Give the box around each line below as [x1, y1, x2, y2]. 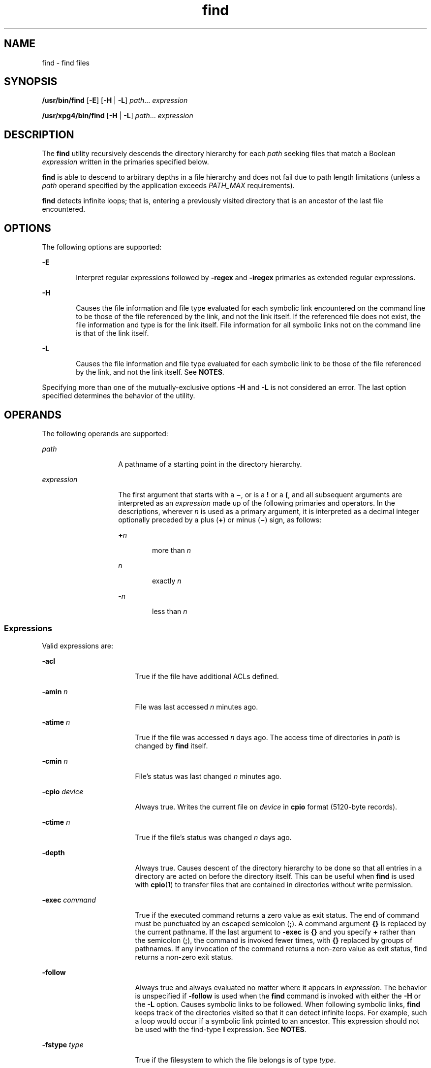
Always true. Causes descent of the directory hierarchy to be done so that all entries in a [135, 863, 422, 872]
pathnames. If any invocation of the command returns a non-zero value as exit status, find [135, 944, 427, 953]
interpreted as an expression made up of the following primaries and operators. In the [118, 498, 395, 507]
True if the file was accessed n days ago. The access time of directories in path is [135, 733, 400, 742]
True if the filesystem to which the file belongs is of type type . [135, 1055, 336, 1064]
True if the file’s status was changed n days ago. [135, 833, 292, 841]
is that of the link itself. [76, 329, 149, 338]
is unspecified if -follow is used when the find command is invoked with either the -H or [135, 991, 421, 1000]
